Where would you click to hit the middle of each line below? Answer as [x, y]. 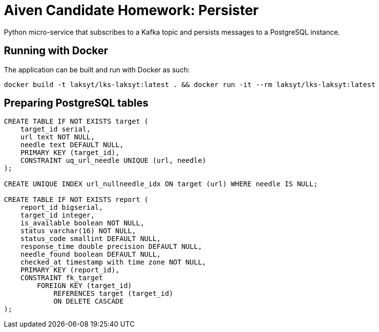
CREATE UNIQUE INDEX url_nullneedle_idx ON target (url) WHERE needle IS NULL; [161, 184]
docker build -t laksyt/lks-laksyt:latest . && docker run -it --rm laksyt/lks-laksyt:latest [190, 84]
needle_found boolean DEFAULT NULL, [91, 255]
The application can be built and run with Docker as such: [97, 69]
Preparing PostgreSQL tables [76, 103]
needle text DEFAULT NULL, [72, 145]
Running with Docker [56, 51]
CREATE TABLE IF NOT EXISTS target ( [76, 122]
